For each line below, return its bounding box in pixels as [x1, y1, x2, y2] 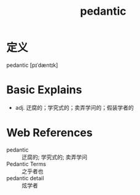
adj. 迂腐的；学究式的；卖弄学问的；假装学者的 [15, 104, 134, 111]
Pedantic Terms [6, 160, 46, 167]
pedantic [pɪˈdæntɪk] [6, 61, 58, 69]
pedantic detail [6, 174, 44, 182]
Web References [6, 126, 93, 140]
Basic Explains [6, 83, 82, 97]
